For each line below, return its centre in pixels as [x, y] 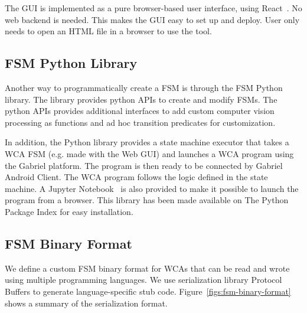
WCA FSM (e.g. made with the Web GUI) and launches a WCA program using [149, 153]
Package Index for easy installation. [69, 211]
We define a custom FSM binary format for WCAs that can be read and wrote [147, 268]
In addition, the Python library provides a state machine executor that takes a [147, 142]
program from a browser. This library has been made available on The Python [147, 200]
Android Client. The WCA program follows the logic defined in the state [136, 177]
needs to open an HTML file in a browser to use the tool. [108, 31]
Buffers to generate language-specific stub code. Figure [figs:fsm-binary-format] [148, 291]
